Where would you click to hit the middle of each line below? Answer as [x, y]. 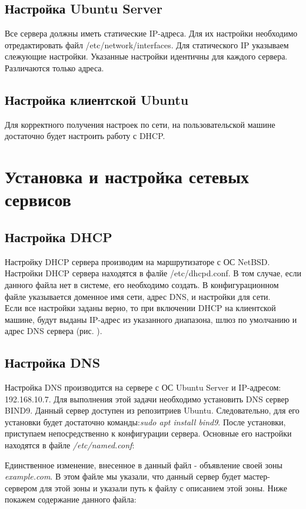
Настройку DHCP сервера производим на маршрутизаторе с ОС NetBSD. [137, 261]
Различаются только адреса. [54, 67]
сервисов [38, 199]
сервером [21, 487]
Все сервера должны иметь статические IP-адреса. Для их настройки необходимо [151, 33]
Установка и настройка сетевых [127, 176]
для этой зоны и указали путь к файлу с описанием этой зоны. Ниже [163, 487]
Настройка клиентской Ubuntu [97, 99]
